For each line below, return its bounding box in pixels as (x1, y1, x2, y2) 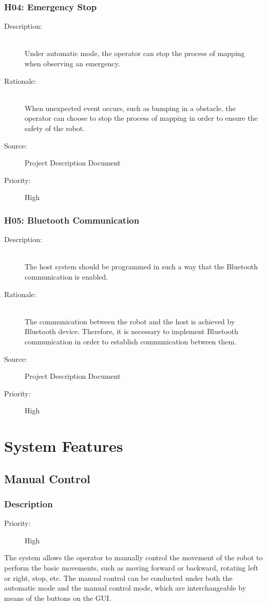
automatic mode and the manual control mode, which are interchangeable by (4, 582, 246, 593)
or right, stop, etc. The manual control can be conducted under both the (4, 572, 233, 583)
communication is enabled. (25, 271, 108, 282)
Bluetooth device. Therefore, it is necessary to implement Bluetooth (25, 326, 239, 337)
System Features (4, 435, 123, 456)
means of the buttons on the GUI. (4, 592, 111, 603)
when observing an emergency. (25, 58, 120, 68)
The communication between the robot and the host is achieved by (25, 316, 235, 326)
